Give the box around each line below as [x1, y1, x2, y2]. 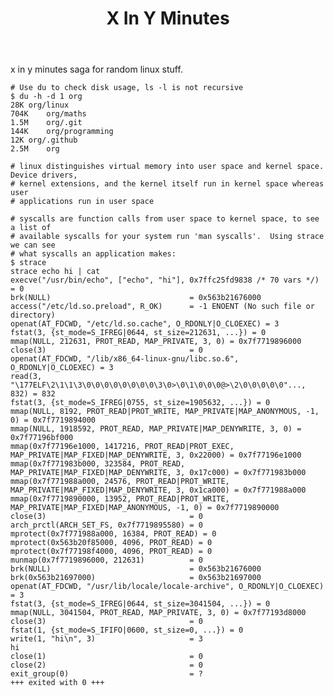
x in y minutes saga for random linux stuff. [10, 63, 183, 76]
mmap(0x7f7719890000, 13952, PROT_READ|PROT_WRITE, [10, 494, 230, 504]
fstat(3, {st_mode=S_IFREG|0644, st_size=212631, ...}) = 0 [10, 328, 267, 338]
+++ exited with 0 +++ [10, 678, 105, 688]
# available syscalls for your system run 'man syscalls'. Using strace [10, 232, 325, 242]
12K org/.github [10, 135, 78, 146]
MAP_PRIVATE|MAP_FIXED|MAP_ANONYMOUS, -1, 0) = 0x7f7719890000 [10, 503, 280, 513]
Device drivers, [10, 170, 78, 181]
